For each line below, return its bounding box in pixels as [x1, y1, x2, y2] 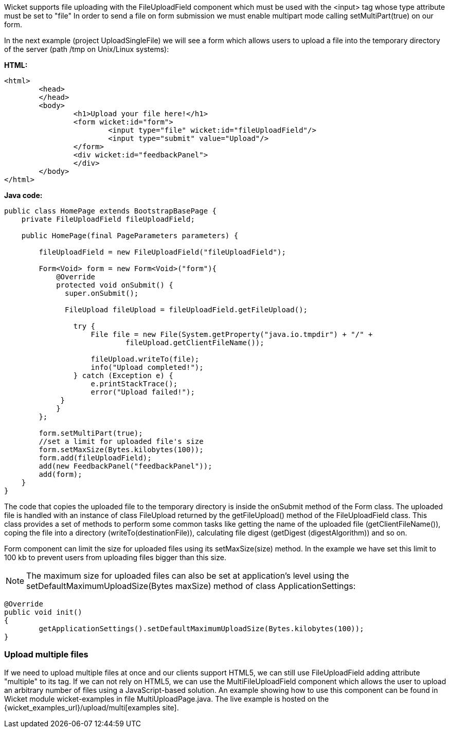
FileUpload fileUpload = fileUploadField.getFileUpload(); [65, 306, 308, 314]
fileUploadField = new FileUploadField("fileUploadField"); [39, 248, 286, 256]
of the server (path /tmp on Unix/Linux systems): [4, 45, 169, 53]
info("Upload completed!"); [91, 363, 204, 371]
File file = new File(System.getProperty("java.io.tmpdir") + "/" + [91, 330, 373, 338]
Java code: [4, 191, 43, 200]
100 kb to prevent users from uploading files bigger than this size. [4, 553, 226, 562]
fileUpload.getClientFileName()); [125, 338, 264, 347]
